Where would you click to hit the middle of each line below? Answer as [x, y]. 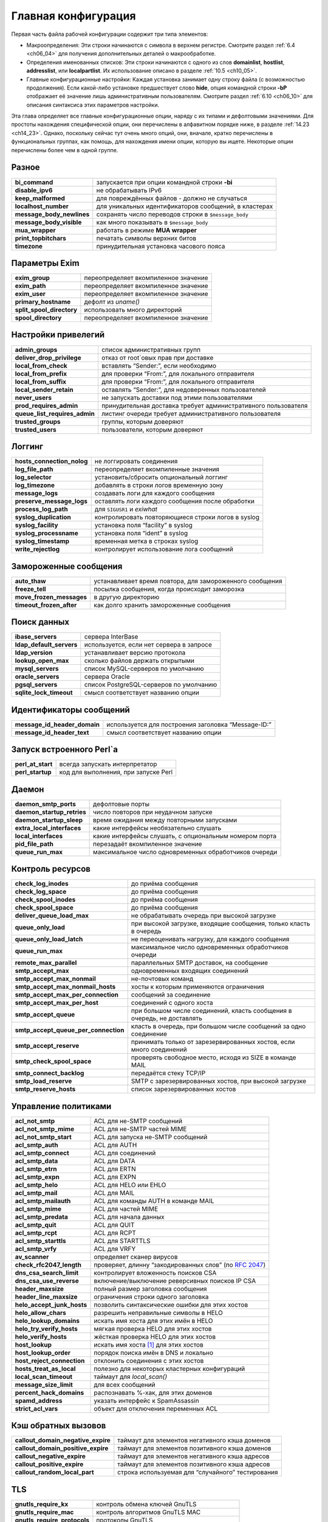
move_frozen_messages [51, 597]
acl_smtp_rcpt [36, 1233]
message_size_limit [44, 1384]
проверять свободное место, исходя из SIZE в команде [214, 1057]
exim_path [30, 286]
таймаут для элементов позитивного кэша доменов [194, 1448]
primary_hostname [43, 302]
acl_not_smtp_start [43, 1137]
